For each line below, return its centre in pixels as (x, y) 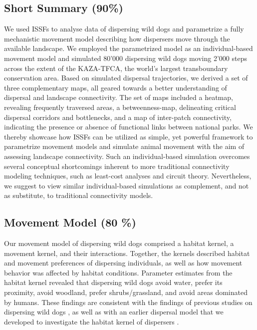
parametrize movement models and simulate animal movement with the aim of (124, 146)
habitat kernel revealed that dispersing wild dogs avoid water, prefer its (113, 282)
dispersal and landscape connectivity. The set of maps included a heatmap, (119, 97)
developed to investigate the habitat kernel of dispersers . (92, 321)
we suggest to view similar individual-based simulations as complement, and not (127, 185)
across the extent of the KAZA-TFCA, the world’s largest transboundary (116, 68)
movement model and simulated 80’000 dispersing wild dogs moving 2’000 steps (126, 58)
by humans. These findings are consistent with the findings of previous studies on (128, 302)
